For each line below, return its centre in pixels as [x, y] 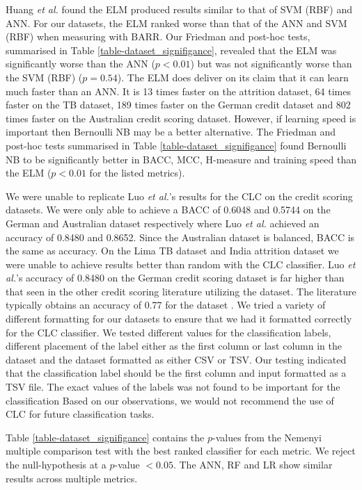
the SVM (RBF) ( [44, 77]
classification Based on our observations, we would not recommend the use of [170, 400]
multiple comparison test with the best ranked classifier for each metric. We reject [181, 451]
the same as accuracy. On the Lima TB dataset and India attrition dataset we [172, 251]
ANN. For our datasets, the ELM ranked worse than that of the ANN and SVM [176, 23]
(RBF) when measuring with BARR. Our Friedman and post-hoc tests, [158, 36]
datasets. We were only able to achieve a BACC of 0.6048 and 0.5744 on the [168, 210]
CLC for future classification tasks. [80, 414]
